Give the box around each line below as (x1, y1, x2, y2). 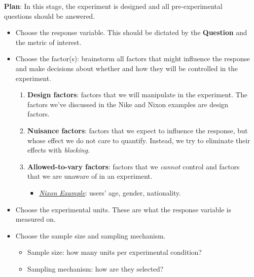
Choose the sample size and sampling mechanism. (15, 230, 166, 240)
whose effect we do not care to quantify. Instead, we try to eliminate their (27, 135, 250, 145)
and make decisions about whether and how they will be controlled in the (15, 63, 238, 73)
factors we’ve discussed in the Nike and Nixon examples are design (27, 99, 228, 109)
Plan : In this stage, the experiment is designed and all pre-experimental (4, 1, 222, 11)
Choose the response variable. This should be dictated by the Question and (15, 27, 247, 38)
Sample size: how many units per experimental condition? (27, 247, 202, 257)
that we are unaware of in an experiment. (27, 171, 152, 181)
